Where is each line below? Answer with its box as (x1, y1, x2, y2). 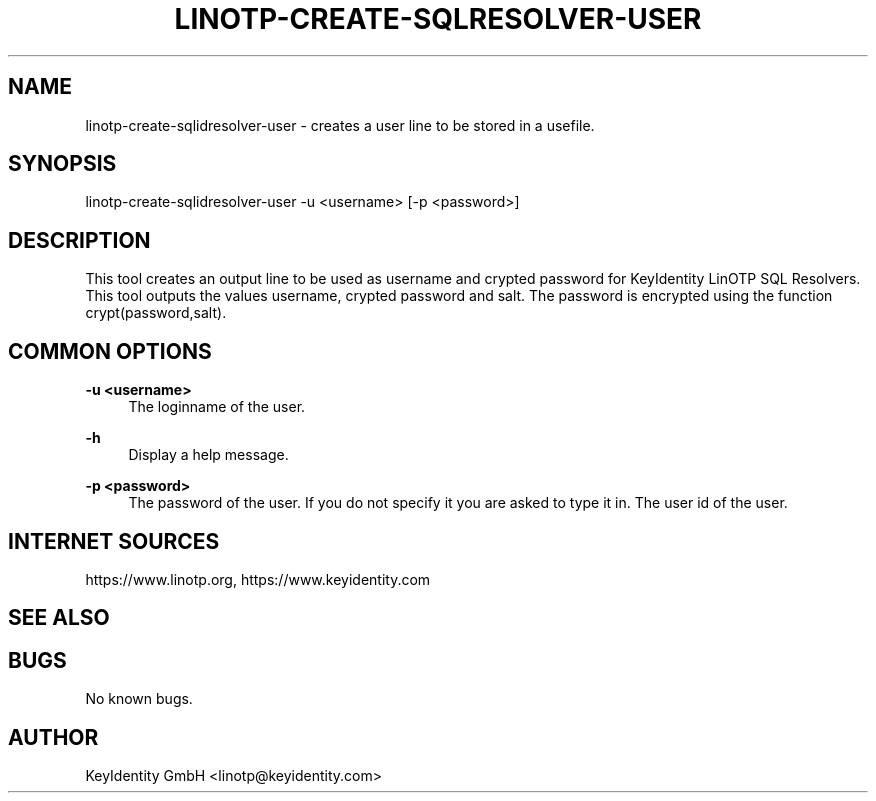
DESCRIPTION (8, 227, 151, 253)
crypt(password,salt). (85, 304, 227, 322)
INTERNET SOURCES (8, 528, 220, 554)
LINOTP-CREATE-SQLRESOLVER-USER (174, 2, 702, 36)
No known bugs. (85, 690, 193, 708)
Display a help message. (128, 446, 289, 464)
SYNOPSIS (8, 151, 117, 177)
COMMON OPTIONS (8, 338, 212, 364)
